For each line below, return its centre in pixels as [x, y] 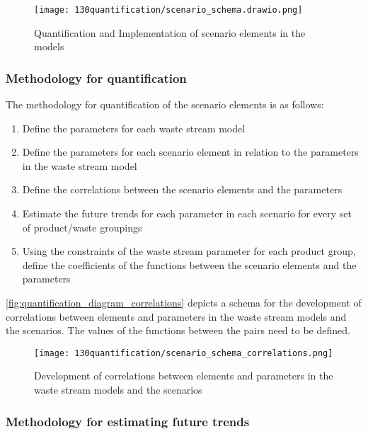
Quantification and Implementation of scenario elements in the [170, 32]
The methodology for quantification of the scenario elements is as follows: [165, 104]
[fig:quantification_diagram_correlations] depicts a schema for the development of [184, 302]
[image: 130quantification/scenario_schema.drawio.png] [168, 10]
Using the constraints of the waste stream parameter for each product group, [189, 251]
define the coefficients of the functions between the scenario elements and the [189, 264]
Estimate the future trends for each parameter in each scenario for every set [187, 213]
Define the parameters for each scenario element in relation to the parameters [190, 152]
